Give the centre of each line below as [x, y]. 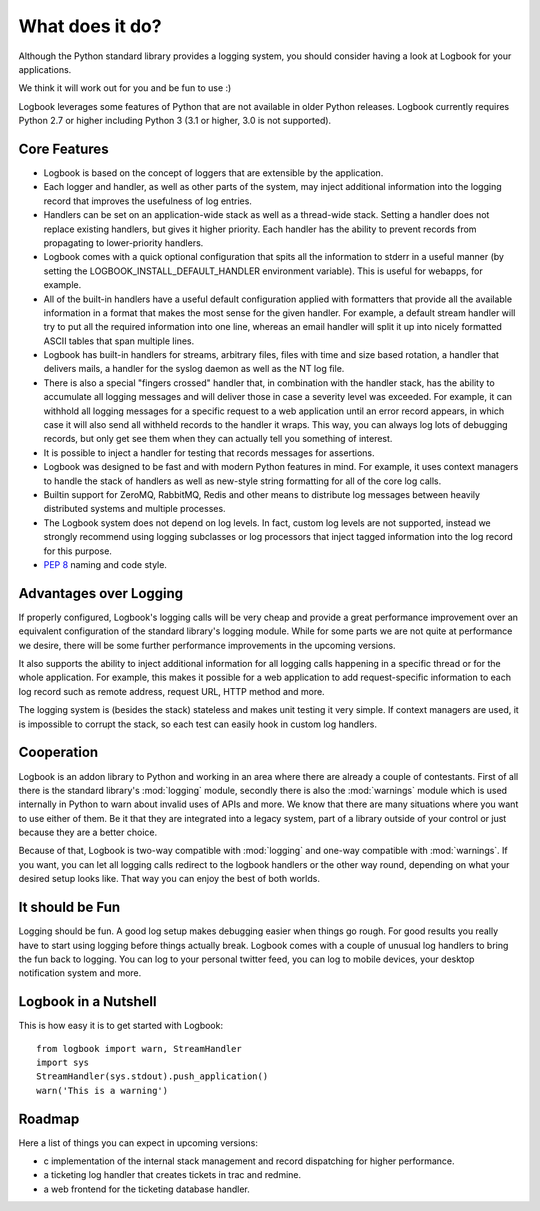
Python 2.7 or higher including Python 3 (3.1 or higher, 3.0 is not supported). [175, 121]
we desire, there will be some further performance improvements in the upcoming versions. [207, 645]
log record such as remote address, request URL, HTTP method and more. [171, 691]
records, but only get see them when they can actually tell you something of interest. [218, 439]
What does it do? [90, 26]
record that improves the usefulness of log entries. [147, 201]
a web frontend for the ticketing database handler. [146, 1189]
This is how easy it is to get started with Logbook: [121, 1026]
